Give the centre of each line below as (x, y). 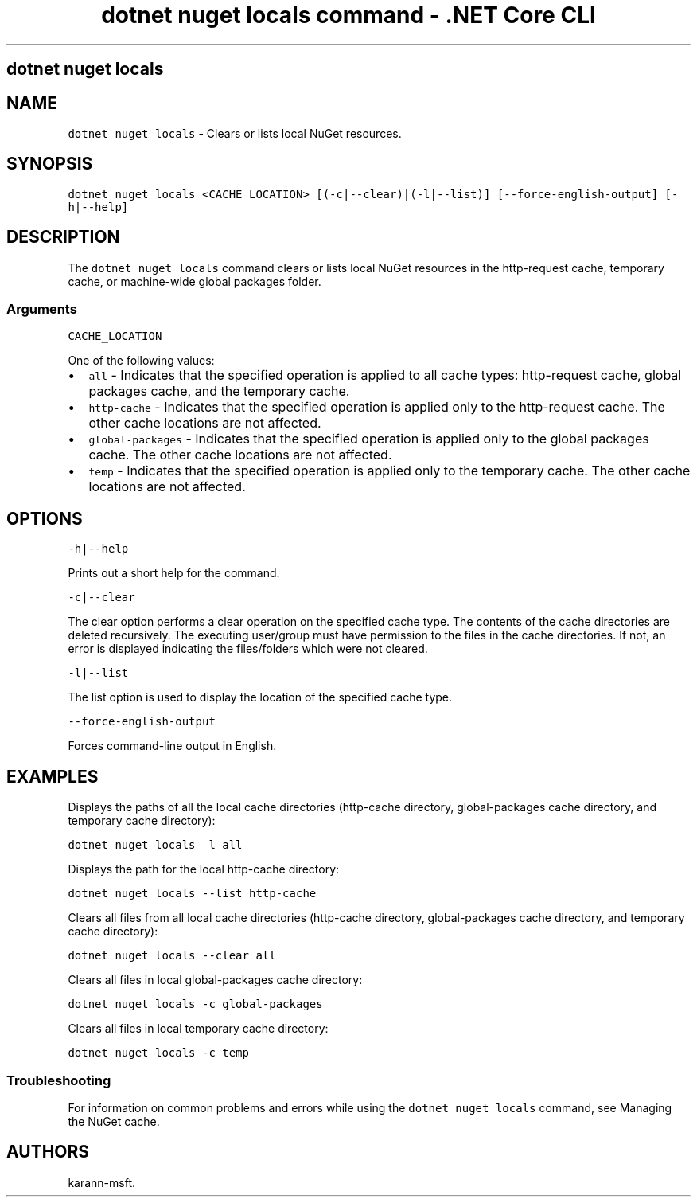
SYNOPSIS (50, 164)
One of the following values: (141, 361)
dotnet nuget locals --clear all (172, 956)
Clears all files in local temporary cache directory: (198, 1029)
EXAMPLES (53, 776)
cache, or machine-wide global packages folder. (195, 281)
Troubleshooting (59, 1080)
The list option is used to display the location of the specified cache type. (260, 697)
